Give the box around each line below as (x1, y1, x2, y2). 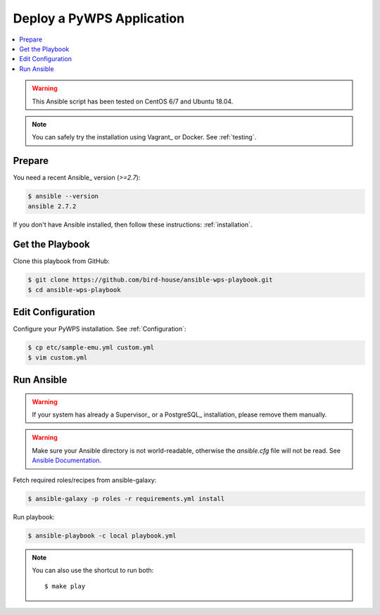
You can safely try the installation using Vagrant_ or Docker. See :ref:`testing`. (32, 133, 257, 141)
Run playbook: (13, 512, 56, 521)
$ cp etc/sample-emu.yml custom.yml (27, 343, 155, 352)
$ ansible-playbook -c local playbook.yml (27, 531, 177, 540)
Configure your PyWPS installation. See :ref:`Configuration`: (13, 324, 186, 334)
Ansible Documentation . (32, 456, 102, 464)
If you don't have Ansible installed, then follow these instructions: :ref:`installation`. (13, 220, 253, 229)
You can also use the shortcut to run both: (32, 566, 154, 574)
